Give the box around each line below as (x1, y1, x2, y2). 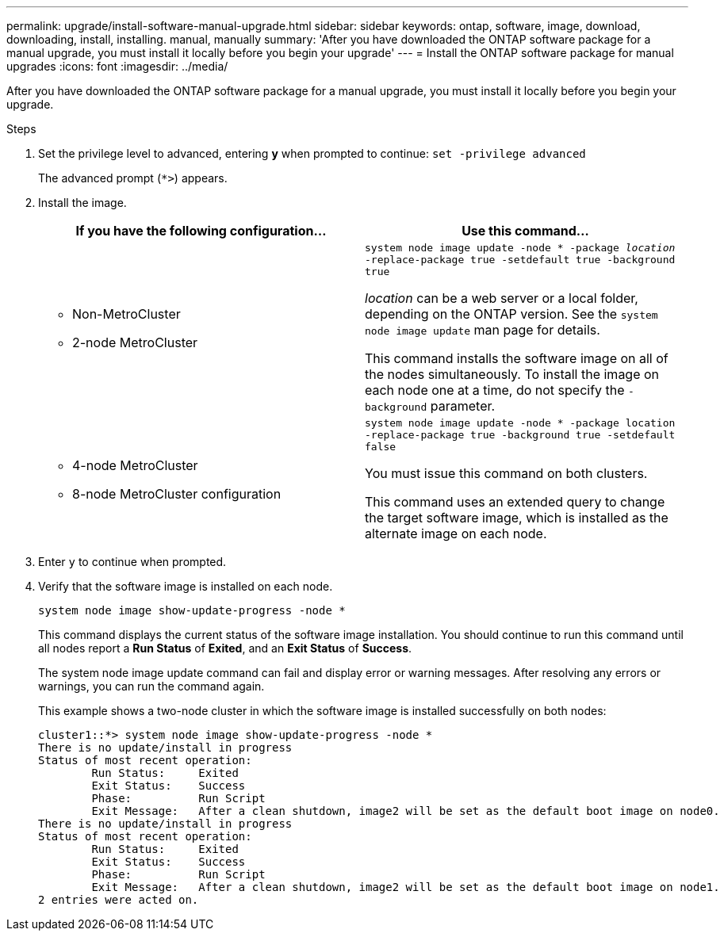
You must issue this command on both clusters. (365, 465, 648, 481)
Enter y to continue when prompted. (38, 555, 227, 568)
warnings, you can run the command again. (38, 679, 265, 693)
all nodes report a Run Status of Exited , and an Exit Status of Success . (38, 641, 412, 655)
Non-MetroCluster (72, 305, 181, 322)
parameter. (430, 398, 496, 414)
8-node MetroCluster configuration (72, 485, 282, 502)
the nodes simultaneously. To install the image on (365, 366, 660, 382)
